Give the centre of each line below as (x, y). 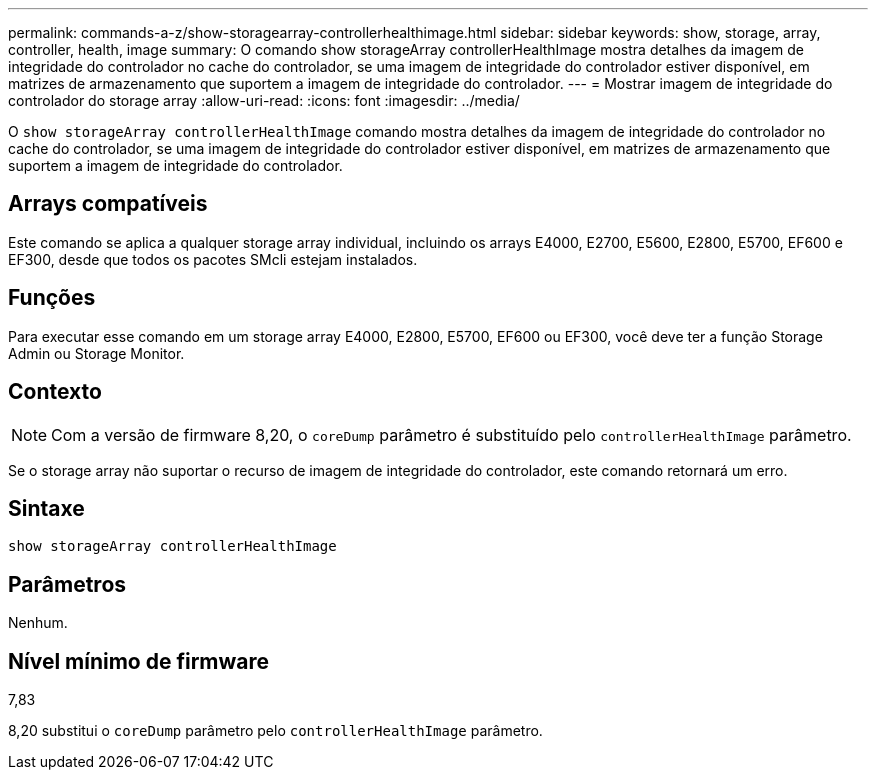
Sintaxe (46, 508)
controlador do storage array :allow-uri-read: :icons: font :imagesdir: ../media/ (264, 100)
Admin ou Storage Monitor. (96, 353)
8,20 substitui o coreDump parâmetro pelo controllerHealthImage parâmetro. (275, 731)
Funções (52, 298)
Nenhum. (38, 623)
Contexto (55, 392)
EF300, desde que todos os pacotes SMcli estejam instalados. (213, 259)
